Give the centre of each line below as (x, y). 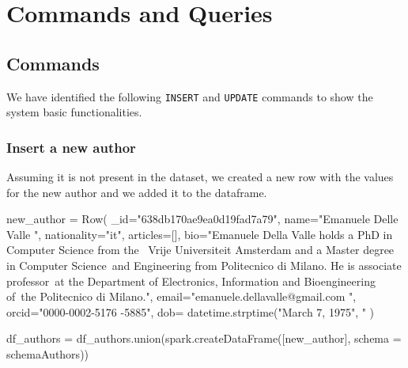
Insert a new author (71, 147)
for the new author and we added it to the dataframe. (137, 192)
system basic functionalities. (74, 112)
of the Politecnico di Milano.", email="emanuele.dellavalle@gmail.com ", (181, 296)
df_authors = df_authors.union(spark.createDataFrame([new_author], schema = (204, 338)
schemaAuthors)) (48, 353)
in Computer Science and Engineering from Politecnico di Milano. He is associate (204, 266)
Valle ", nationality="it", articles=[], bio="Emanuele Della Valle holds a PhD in (200, 234)
